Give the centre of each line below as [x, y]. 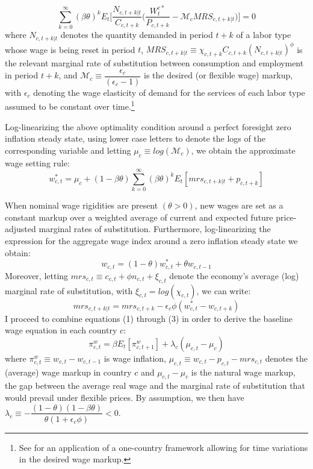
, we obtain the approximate [243, 150]
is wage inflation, [135, 358]
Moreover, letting [37, 275]
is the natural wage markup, [243, 372]
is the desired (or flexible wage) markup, [218, 75]
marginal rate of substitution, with [69, 290]
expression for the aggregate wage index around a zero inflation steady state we [151, 241]
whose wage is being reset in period [70, 49]
